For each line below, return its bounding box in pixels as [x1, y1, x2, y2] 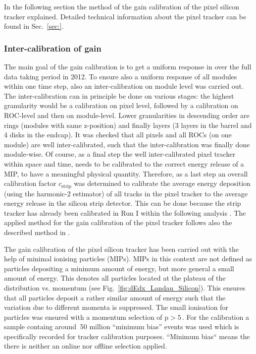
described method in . [4, 227, 70, 237]
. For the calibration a [182, 311, 249, 322]
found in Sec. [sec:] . [4, 21, 64, 31]
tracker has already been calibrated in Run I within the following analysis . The [4, 207, 246, 218]
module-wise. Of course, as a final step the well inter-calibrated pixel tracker [4, 149, 236, 159]
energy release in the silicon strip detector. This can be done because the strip [4, 198, 241, 208]
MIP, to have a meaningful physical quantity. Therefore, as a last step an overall [4, 168, 248, 178]
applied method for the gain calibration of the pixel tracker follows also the [4, 217, 232, 228]
